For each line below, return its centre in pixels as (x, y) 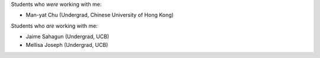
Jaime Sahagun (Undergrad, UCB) (68, 37)
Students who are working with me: (54, 26)
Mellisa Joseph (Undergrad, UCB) (67, 45)
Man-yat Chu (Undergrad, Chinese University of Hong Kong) (100, 15)
